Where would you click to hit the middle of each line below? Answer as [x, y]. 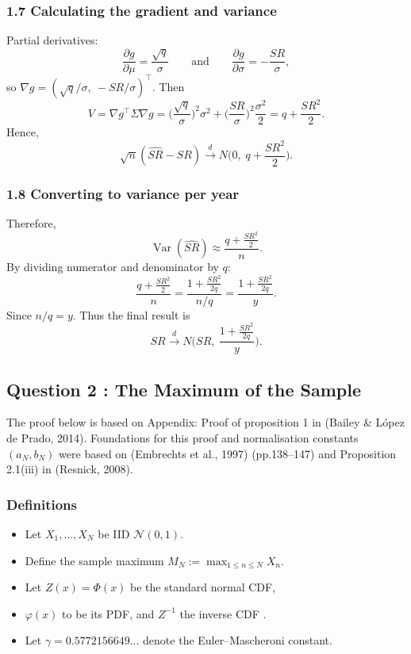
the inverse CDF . [223, 613]
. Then [168, 86]
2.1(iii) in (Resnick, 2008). [70, 469]
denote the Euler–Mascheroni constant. [238, 640]
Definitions [42, 504]
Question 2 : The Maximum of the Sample [184, 389]
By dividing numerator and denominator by [113, 267]
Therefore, [31, 223]
